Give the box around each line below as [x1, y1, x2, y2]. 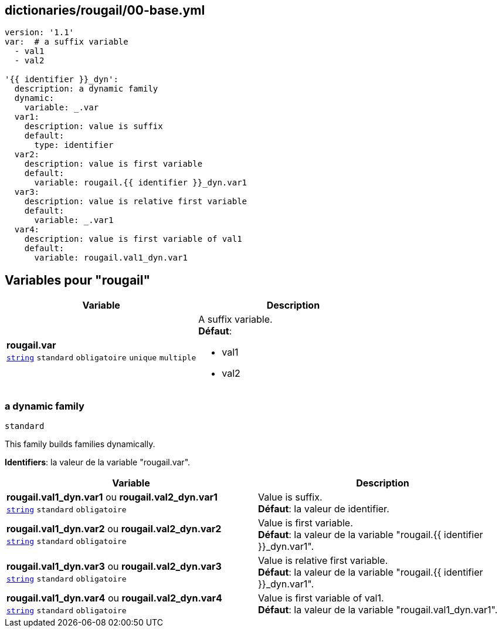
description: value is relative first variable [24, 197, 247, 207]
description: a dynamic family [14, 84, 158, 94]
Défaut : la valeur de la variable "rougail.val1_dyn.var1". [258, 604, 498, 616]
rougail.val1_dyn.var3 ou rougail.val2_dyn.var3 [6, 560, 222, 573]
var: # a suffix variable [5, 37, 128, 47]
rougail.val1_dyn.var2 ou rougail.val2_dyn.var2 [6, 523, 222, 535]
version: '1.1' [5, 28, 74, 38]
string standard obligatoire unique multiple [6, 353, 196, 363]
